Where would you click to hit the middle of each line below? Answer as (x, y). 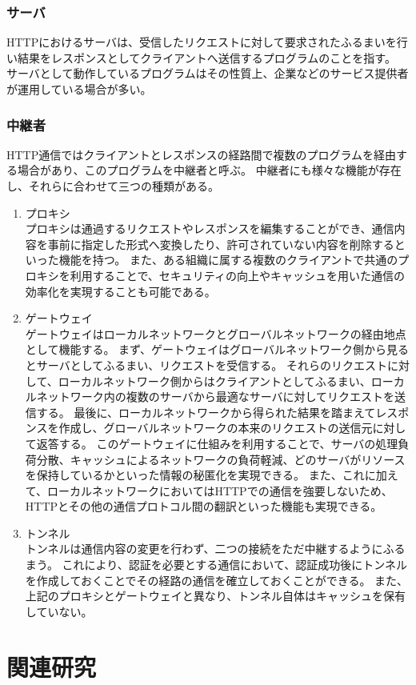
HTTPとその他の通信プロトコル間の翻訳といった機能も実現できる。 (204, 506)
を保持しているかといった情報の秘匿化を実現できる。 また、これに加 (206, 475)
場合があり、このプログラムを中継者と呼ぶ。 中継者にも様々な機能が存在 (209, 170)
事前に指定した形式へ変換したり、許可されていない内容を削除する (221, 244)
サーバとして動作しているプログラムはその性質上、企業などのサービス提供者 (208, 73)
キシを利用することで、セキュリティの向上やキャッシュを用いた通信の (220, 275)
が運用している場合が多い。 (79, 89)
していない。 (59, 611)
